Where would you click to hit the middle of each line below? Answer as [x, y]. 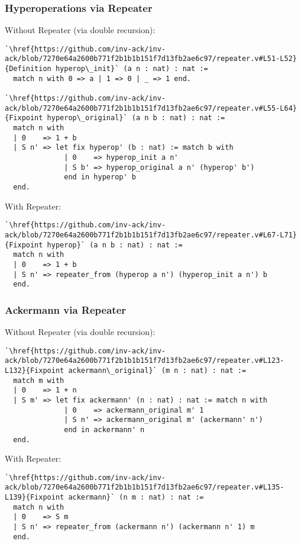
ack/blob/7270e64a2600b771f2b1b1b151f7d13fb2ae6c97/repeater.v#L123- [145, 361]
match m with [39, 380]
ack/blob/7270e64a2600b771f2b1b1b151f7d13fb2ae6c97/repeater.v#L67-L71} [151, 235]
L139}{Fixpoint [35, 498]
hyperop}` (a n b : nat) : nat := [115, 245]
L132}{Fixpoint [35, 370]
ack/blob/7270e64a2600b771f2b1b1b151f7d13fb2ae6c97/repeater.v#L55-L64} [151, 108]
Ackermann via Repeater [66, 309]
